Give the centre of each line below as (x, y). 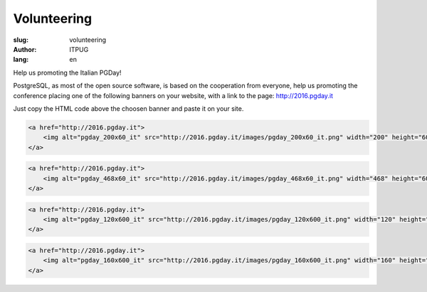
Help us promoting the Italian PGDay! (67, 72)
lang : (21, 60)
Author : (25, 49)
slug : (21, 40)
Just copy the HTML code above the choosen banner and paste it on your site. (128, 108)
